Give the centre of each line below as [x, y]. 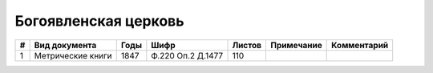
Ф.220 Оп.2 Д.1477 [187, 55]
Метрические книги [73, 55]
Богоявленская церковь [99, 21]
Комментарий [360, 45]
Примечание [296, 45]
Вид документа [65, 45]
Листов [247, 45]
